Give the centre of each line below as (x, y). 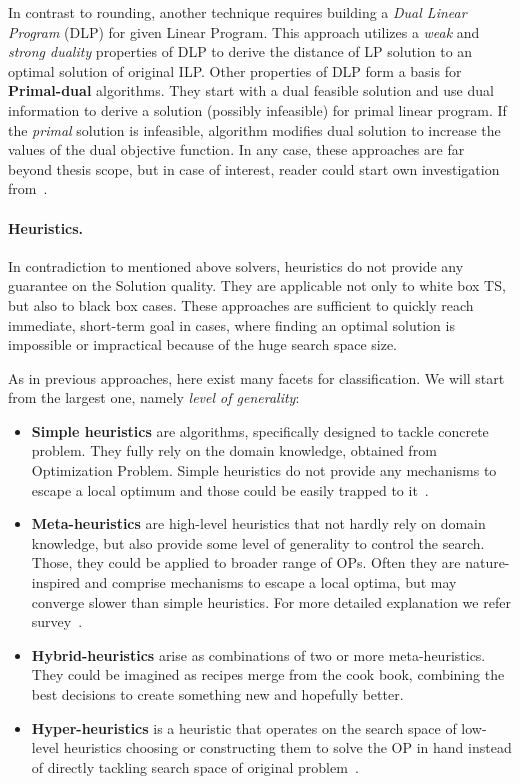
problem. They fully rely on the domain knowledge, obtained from (234, 450)
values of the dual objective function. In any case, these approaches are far (236, 149)
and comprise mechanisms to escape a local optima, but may (270, 582)
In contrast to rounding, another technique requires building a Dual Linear (237, 12)
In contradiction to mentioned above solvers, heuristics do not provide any (236, 265)
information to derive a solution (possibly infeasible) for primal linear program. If (257, 109)
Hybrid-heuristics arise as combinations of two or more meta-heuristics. (258, 654)
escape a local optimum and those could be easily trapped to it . (230, 489)
